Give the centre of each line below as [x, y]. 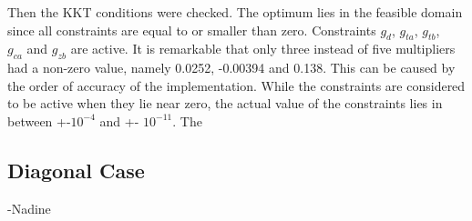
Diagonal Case [76, 170]
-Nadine [29, 208]
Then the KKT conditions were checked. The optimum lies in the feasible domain [235, 12]
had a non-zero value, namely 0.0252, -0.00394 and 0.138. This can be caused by [231, 68]
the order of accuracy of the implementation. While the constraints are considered [236, 85]
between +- [39, 121]
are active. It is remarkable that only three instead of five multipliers [263, 49]
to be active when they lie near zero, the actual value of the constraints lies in [225, 103]
